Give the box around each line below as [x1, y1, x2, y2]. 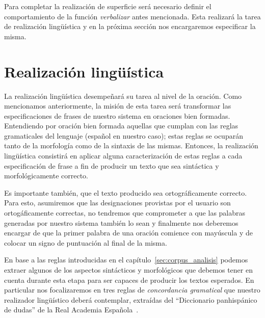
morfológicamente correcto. [4, 170, 88, 181]
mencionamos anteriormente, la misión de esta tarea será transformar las [4, 100, 231, 111]
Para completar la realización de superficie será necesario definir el [4, 1, 211, 11]
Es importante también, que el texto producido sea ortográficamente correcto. [4, 187, 247, 198]
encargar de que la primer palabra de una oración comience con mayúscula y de [4, 227, 253, 238]
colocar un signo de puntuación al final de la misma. [4, 237, 167, 248]
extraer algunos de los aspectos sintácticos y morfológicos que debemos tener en [4, 264, 253, 275]
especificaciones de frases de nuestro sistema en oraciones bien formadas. [4, 110, 230, 121]
